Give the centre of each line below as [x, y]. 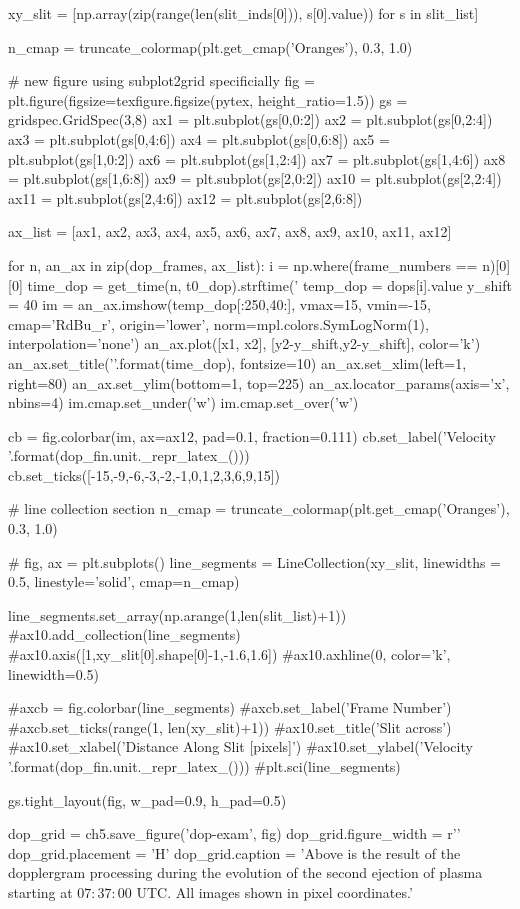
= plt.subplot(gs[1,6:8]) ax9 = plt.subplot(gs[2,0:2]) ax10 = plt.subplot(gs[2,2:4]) [255, 178]
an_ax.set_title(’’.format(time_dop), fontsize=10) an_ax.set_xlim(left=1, [237, 362]
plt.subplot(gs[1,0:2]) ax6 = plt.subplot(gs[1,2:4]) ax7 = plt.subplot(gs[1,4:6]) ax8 [257, 158]
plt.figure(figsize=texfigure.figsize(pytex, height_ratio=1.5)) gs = [208, 99]
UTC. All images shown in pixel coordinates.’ [274, 891]
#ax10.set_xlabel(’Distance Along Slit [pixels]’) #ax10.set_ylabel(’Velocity [240, 746]
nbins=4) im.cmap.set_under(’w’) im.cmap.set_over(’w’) [183, 402]
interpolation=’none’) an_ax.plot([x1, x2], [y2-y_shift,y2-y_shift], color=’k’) [244, 343]
